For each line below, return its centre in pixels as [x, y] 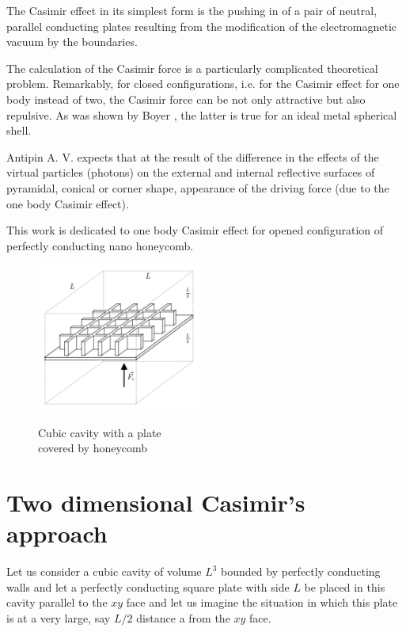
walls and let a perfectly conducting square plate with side [148, 586]
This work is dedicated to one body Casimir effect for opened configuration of [195, 230]
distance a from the [183, 617]
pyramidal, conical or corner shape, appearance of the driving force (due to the [198, 187]
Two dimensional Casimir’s [156, 502]
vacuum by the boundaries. [72, 42]
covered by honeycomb [93, 448]
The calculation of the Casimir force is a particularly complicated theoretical [192, 68]
